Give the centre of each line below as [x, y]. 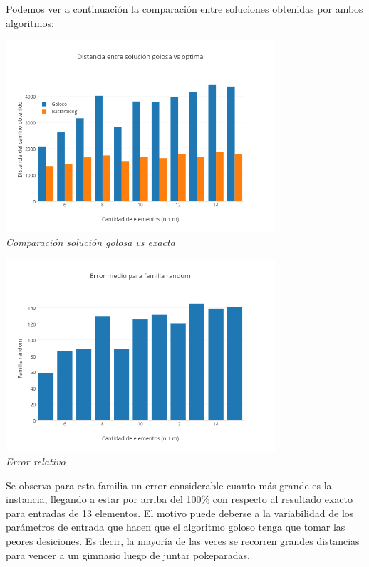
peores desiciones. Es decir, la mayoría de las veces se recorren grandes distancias [183, 540]
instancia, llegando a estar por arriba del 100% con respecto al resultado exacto [180, 499]
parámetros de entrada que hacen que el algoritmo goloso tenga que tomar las [176, 527]
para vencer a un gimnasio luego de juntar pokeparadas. [128, 555]
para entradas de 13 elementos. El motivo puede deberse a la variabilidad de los [180, 513]
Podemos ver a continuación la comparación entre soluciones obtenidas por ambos [184, 9]
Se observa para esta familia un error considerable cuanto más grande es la [169, 485]
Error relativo [36, 461]
